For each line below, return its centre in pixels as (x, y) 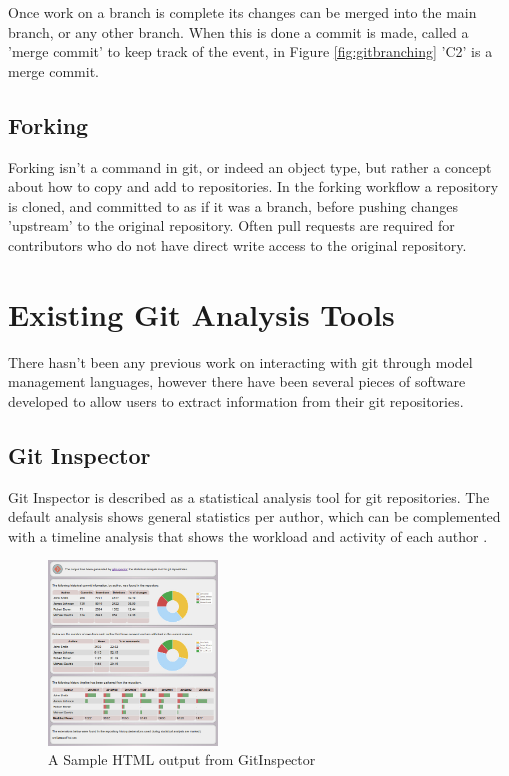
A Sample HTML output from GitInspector (182, 759)
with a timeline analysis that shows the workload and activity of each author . (248, 535)
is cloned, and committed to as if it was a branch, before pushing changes (233, 205)
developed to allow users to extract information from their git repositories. (236, 400)
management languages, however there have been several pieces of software (237, 381)
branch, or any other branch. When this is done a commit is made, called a (238, 31)
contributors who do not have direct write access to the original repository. (237, 244)
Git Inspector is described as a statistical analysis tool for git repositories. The (249, 496)
